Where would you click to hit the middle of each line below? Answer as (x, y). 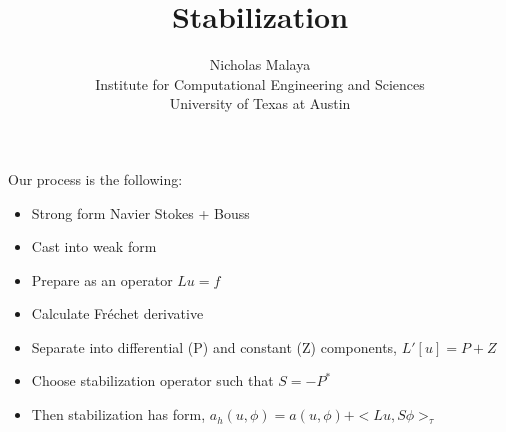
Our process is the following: (95, 178)
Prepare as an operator (102, 279)
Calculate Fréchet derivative (117, 313)
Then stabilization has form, (118, 414)
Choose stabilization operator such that (152, 380)
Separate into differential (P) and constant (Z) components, (214, 346)
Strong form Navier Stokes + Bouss (140, 212)
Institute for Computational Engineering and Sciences (260, 83)
